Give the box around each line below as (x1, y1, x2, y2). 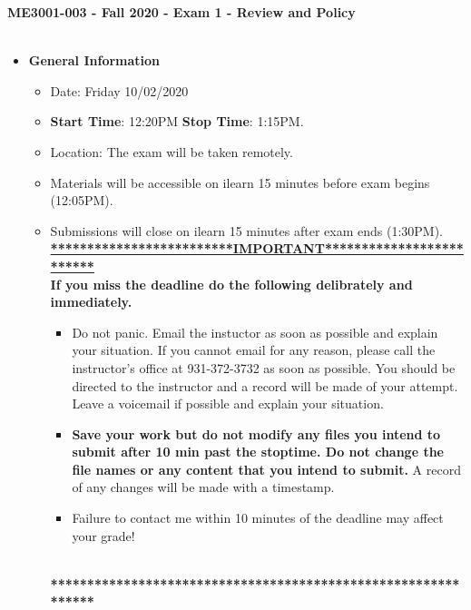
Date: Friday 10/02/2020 (50, 81, 189, 100)
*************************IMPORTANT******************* (50, 239, 464, 258)
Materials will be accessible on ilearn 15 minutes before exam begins (50, 172, 430, 192)
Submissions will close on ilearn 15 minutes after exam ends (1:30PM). (50, 221, 443, 240)
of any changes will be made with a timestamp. (72, 477, 335, 497)
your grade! (72, 526, 135, 545)
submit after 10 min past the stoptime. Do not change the (72, 442, 444, 461)
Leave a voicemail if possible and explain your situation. (72, 394, 384, 413)
